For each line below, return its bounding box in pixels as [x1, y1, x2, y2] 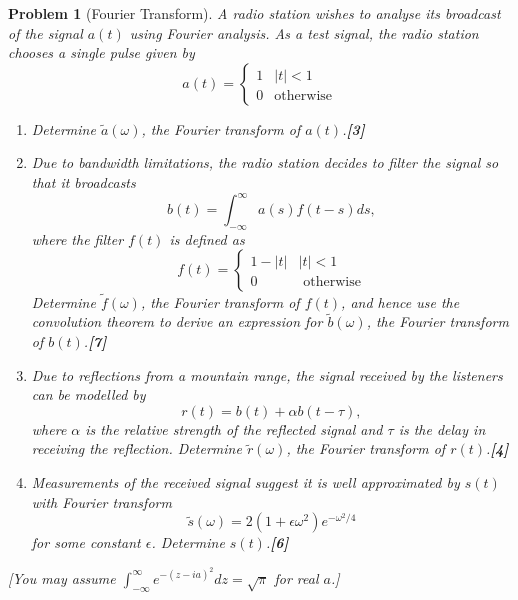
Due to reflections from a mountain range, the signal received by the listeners [31, 364, 503, 385]
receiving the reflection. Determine [31, 438, 242, 459]
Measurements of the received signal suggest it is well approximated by [31, 472, 460, 493]
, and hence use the [341, 291, 460, 312]
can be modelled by [31, 384, 146, 405]
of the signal [8, 22, 83, 43]
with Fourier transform [31, 491, 172, 512]
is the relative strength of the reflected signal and [85, 418, 383, 439]
